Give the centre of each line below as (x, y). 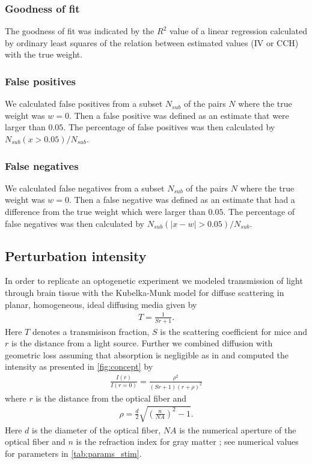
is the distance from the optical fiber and (111, 398)
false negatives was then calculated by (75, 223)
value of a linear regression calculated (238, 31)
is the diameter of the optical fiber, (96, 429)
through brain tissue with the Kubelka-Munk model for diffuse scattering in (145, 292)
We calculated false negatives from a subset (85, 188)
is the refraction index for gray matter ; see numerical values (187, 441)
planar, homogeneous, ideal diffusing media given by (101, 304)
